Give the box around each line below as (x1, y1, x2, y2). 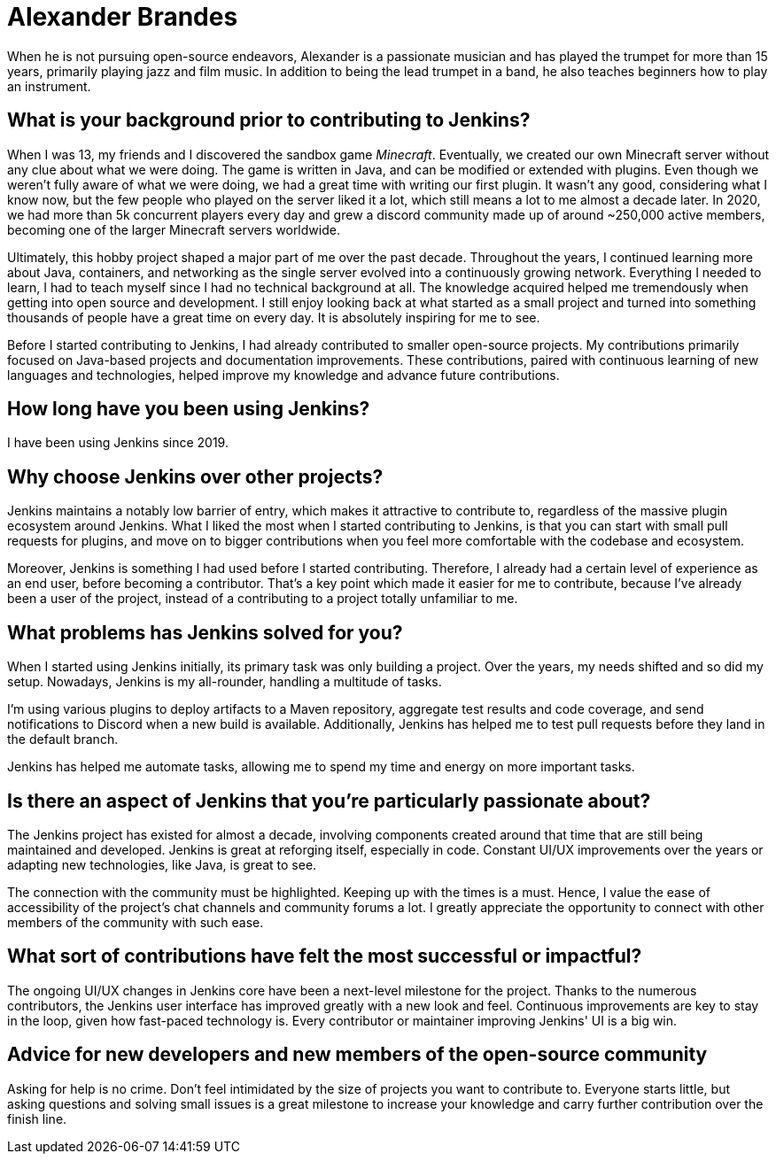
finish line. (7, 1111, 67, 1126)
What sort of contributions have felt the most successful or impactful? (7, 945, 642, 968)
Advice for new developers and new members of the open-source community (7, 1043, 708, 1066)
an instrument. (7, 78, 91, 94)
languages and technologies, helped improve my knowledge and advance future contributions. (7, 367, 560, 383)
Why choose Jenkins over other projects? (7, 465, 384, 488)
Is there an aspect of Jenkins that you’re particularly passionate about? (7, 789, 651, 812)
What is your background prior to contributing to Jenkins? (7, 109, 531, 132)
